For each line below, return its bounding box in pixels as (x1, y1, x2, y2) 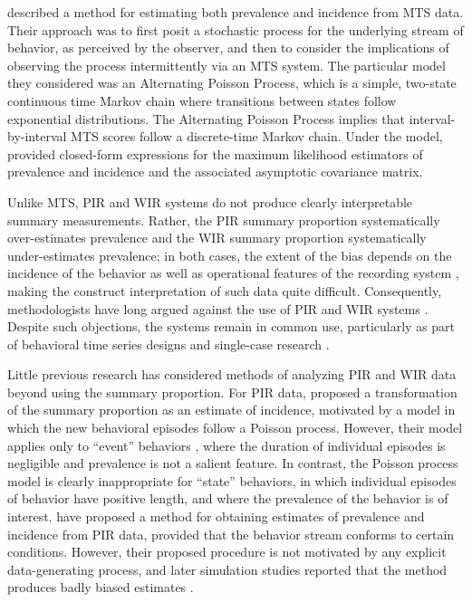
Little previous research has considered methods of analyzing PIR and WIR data (7, 365, 457, 384)
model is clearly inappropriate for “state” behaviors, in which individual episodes (7, 471, 457, 490)
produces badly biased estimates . (7, 578, 194, 597)
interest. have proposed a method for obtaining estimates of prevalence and (7, 507, 425, 526)
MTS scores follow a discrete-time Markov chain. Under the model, (71, 127, 443, 146)
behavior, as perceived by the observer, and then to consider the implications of (7, 38, 449, 57)
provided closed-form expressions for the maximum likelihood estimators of (7, 144, 423, 163)
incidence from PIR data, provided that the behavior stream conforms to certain (7, 524, 455, 543)
